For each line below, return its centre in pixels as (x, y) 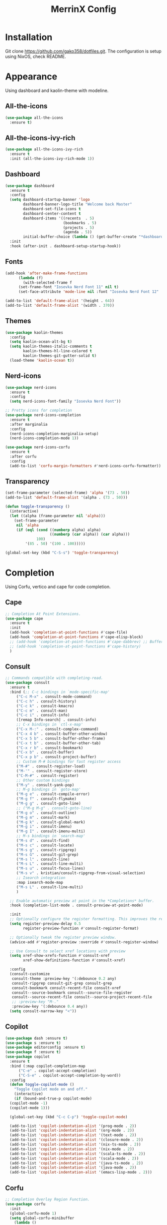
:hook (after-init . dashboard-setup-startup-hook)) (65, 246)
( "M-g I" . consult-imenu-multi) (51, 831)
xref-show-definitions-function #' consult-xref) (74, 960)
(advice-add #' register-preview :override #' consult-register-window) (84, 942)
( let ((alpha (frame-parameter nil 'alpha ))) (58, 516)
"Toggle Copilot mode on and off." (51, 1089)
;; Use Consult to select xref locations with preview (68, 951)
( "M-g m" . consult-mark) (43, 817)
